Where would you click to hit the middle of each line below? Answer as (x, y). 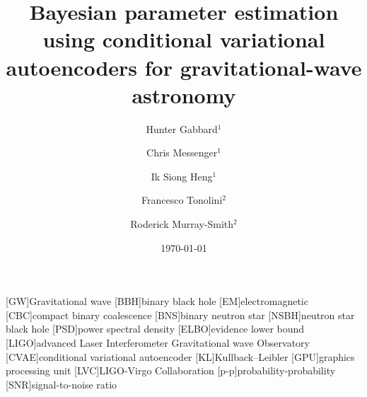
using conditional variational (184, 39)
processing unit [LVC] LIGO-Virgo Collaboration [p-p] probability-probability (171, 370)
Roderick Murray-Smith (182, 224)
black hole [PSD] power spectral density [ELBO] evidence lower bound (155, 329)
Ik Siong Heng (182, 176)
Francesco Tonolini (182, 200)
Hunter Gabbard (182, 128)
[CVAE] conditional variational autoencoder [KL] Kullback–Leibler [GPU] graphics (180, 356)
